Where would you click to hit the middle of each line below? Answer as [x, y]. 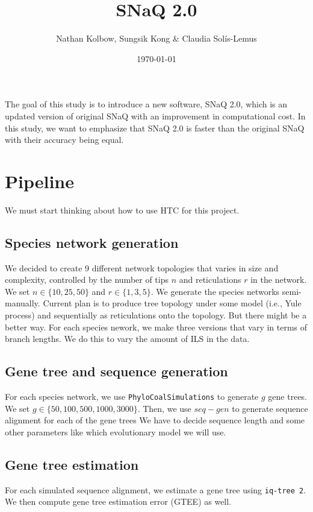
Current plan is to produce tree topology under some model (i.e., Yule [172, 303]
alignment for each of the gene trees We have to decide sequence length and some [155, 420]
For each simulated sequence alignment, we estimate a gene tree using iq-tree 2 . [156, 489]
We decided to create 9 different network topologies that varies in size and [142, 267]
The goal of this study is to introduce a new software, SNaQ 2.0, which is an [146, 104]
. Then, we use [164, 408]
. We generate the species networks [215, 291]
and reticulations [210, 280]
